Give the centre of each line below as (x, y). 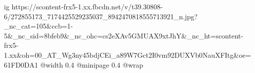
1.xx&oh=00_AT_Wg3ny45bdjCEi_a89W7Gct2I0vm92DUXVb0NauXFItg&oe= (127, 55)
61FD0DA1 (21, 64)
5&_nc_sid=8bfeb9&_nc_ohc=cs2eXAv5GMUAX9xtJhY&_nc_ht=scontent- (124, 35)
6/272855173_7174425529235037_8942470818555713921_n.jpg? (101, 16)
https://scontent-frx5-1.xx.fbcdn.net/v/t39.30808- (87, 6)
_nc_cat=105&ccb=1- (39, 26)
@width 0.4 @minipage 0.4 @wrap (92, 64)
